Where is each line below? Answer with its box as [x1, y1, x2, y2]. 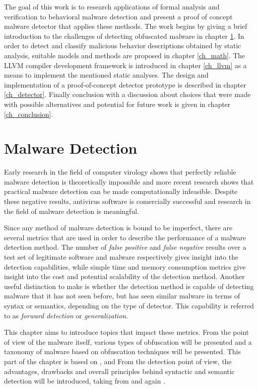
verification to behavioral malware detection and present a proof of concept [4, 11, 233, 21]
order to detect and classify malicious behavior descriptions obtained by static [4, 40, 241, 51]
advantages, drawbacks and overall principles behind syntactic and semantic [4, 366, 235, 376]
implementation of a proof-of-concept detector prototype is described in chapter [4, 79, 247, 90]
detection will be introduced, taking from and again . [4, 376, 165, 386]
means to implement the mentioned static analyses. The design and [4, 70, 209, 80]
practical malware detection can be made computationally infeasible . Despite [4, 186, 238, 196]
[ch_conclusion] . [4, 108, 53, 119]
